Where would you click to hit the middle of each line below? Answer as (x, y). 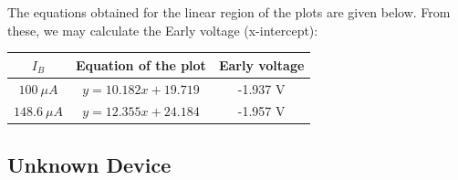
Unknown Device (89, 164)
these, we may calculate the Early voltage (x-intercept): (163, 30)
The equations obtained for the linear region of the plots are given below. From (229, 12)
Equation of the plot (141, 64)
